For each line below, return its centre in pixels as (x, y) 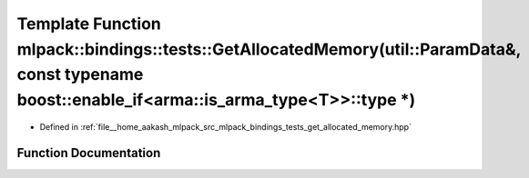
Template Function (89, 24)
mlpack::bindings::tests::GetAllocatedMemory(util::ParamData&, (269, 49)
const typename (80, 75)
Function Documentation (89, 153)
